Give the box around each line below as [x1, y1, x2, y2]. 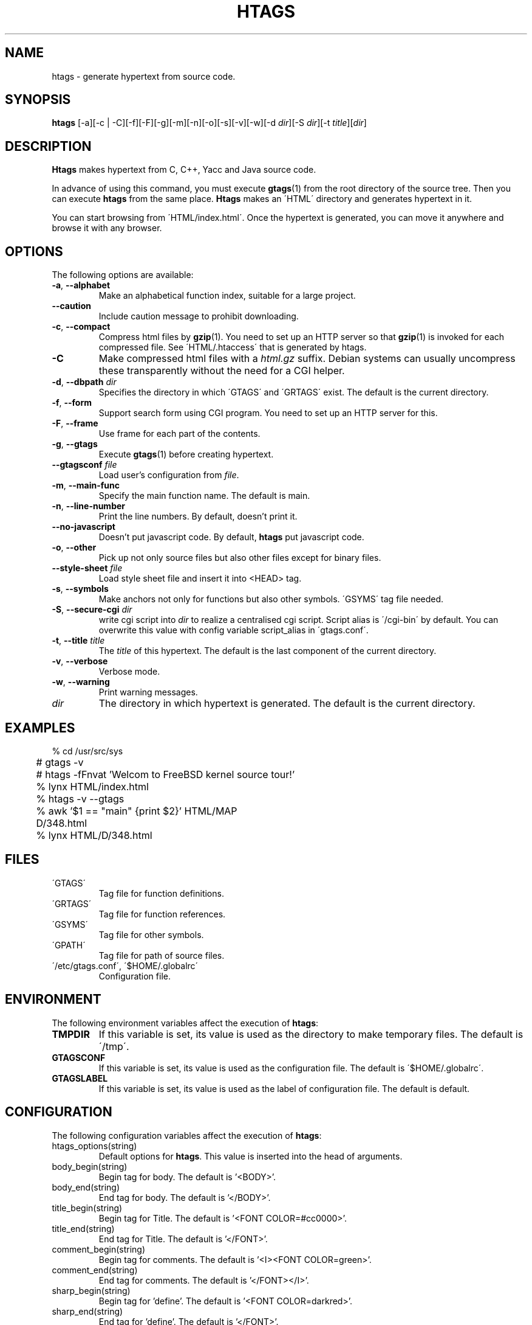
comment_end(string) [52, 1264, 138, 1275]
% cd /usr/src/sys [52, 745, 123, 756]
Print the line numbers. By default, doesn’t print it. [98, 511, 298, 522]
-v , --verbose [52, 656, 108, 667]
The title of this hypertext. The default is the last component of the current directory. [98, 645, 437, 656]
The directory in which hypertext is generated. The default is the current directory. [98, 697, 476, 710]
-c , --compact [52, 321, 111, 332]
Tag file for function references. [98, 908, 226, 919]
